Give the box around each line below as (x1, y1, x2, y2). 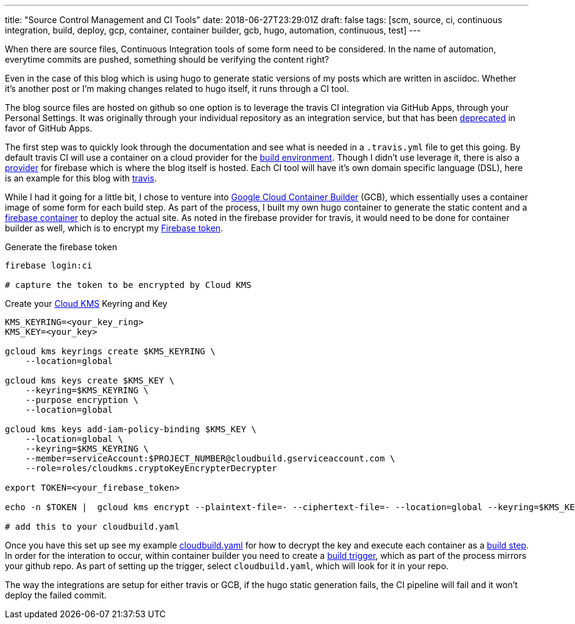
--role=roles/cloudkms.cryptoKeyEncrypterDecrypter (25, 463, 277, 473)
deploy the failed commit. (5, 590, 107, 600)
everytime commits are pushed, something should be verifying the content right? (5, 54, 330, 65)
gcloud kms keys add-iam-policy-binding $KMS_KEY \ (5, 424, 257, 434)
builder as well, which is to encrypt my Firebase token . (5, 223, 224, 233)
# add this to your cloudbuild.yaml (5, 522, 180, 531)
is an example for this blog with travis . (5, 173, 157, 183)
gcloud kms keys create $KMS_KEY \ (5, 376, 175, 385)
